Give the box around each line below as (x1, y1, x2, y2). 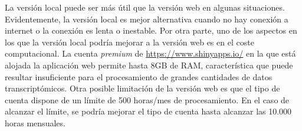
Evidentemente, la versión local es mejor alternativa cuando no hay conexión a (5, 12, 288, 25)
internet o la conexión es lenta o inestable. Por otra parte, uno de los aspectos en (5, 24, 297, 37)
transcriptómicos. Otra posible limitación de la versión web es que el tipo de (5, 82, 280, 94)
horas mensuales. (5, 116, 65, 129)
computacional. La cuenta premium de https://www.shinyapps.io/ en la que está (5, 47, 296, 60)
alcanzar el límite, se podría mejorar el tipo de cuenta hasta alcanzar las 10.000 (5, 105, 292, 117)
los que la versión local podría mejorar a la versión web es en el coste (5, 35, 254, 48)
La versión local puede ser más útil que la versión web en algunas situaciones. (5, 1, 285, 13)
